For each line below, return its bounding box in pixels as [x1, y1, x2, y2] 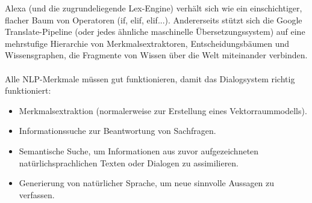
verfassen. [19, 188, 55, 201]
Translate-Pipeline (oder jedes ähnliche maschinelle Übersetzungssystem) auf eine [5, 25, 305, 38]
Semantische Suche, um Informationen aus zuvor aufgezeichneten [19, 144, 259, 157]
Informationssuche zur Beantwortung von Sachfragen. [19, 124, 216, 137]
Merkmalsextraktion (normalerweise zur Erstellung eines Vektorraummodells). [19, 104, 307, 117]
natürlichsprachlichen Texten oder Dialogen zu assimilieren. [19, 156, 239, 169]
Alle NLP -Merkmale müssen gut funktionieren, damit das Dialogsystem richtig [5, 72, 295, 85]
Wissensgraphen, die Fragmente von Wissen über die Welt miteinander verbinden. [5, 49, 308, 61]
